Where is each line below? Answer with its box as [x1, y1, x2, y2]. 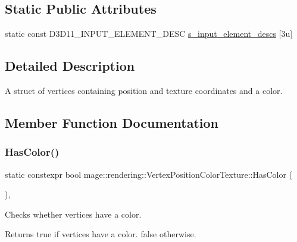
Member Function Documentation [5, 113, 219, 131]
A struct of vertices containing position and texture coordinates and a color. [5, 84, 283, 96]
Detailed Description [5, 56, 135, 75]
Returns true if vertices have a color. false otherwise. [5, 228, 196, 240]
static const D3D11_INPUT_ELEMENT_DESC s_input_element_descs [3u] [5, 27, 293, 40]
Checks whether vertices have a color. [5, 208, 142, 220]
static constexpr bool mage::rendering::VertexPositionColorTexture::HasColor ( [5, 168, 293, 180]
